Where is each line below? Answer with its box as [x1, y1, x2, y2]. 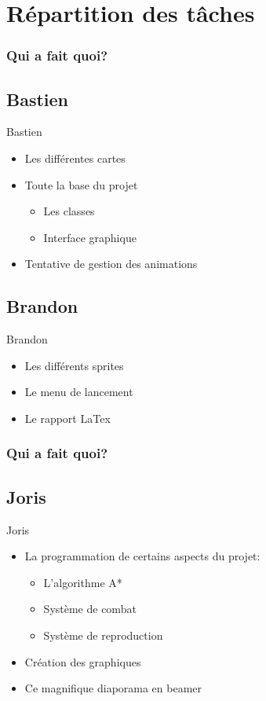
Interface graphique [43, 229, 137, 245]
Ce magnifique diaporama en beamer [24, 680, 202, 696]
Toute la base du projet [24, 176, 138, 193]
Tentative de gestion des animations [24, 255, 198, 272]
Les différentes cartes [24, 150, 126, 167]
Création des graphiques [24, 653, 141, 670]
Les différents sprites [24, 357, 124, 373]
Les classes [43, 203, 95, 219]
